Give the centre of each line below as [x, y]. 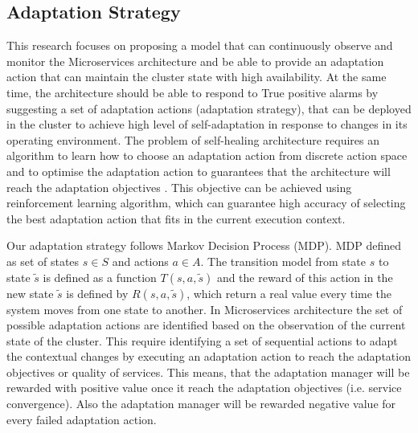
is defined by [97, 293]
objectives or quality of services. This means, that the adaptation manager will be [208, 372]
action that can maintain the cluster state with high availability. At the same [197, 77]
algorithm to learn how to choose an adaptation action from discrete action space [207, 155]
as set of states [43, 261]
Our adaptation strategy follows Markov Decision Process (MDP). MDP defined [204, 245]
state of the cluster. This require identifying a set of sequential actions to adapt [202, 340]
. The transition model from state [283, 261]
